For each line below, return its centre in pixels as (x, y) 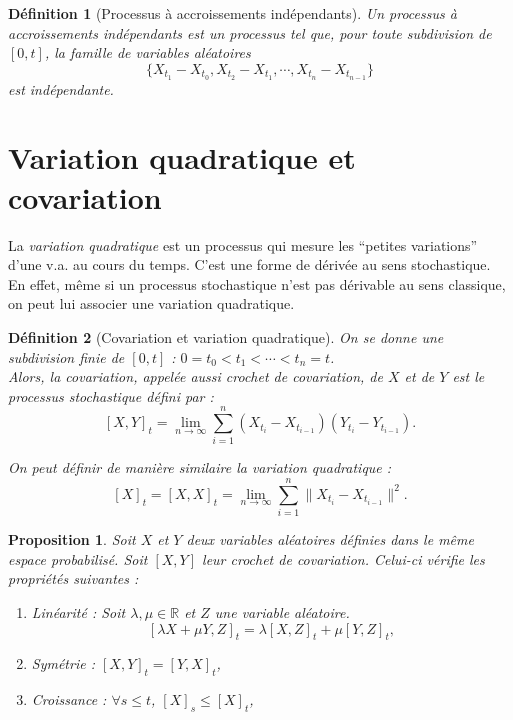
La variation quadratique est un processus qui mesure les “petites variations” (243, 244)
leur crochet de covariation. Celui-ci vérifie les (343, 558)
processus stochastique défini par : (111, 395)
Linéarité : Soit (78, 611)
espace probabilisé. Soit (78, 558)
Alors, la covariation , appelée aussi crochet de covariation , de (195, 376)
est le (468, 376)
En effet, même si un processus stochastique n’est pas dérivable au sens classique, (257, 283)
